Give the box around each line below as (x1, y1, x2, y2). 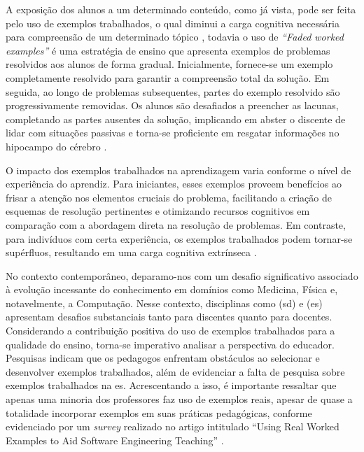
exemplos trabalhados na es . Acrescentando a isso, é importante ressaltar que (6, 378, 337, 393)
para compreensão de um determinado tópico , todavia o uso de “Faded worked (6, 29, 344, 44)
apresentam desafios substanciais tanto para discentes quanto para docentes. (6, 309, 332, 324)
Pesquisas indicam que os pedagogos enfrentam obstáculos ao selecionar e (6, 351, 320, 365)
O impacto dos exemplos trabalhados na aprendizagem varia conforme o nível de (6, 162, 351, 177)
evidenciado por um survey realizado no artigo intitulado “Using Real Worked (6, 419, 339, 434)
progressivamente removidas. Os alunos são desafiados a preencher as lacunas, (6, 98, 339, 113)
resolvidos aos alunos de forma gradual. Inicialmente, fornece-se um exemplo (6, 57, 333, 71)
